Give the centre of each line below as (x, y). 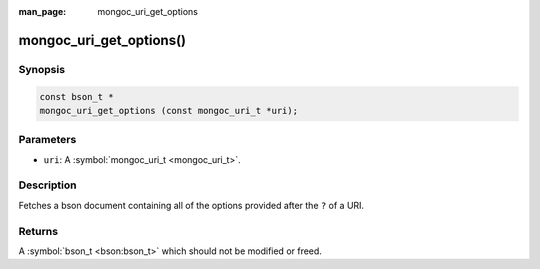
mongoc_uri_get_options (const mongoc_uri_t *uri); (169, 110)
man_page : (42, 11)
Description (47, 185)
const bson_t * (76, 96)
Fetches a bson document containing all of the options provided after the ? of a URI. (191, 205)
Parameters (47, 140)
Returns (38, 231)
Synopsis (41, 69)
